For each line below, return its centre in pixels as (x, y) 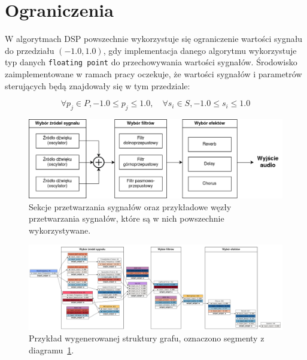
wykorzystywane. (60, 230)
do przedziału (30, 50)
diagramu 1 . (51, 350)
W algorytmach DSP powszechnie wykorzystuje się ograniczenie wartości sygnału (154, 39)
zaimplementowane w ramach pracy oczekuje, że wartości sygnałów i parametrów (153, 73)
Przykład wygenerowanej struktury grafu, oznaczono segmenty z (147, 338)
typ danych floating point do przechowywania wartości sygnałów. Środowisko (151, 62)
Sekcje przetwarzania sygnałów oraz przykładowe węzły (130, 206)
